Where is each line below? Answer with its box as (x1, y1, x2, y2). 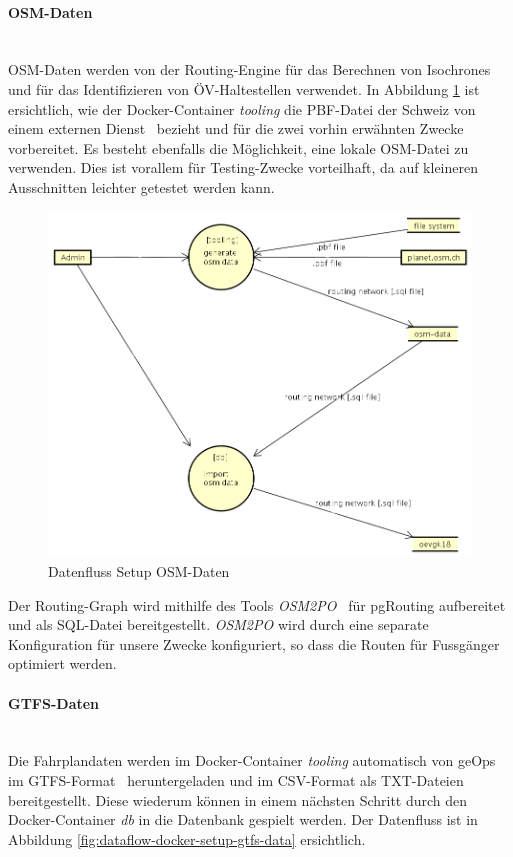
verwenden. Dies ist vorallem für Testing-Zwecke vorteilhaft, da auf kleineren (8, 157, 478, 178)
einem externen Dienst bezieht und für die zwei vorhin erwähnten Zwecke (8, 118, 464, 139)
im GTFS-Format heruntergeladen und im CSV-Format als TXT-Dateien (8, 770, 464, 790)
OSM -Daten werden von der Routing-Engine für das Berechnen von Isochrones (8, 59, 491, 80)
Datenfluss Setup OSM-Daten (48, 561, 230, 582)
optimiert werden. (8, 653, 117, 674)
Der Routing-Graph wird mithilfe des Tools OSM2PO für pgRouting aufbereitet (8, 594, 506, 615)
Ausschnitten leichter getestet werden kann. (8, 176, 275, 197)
